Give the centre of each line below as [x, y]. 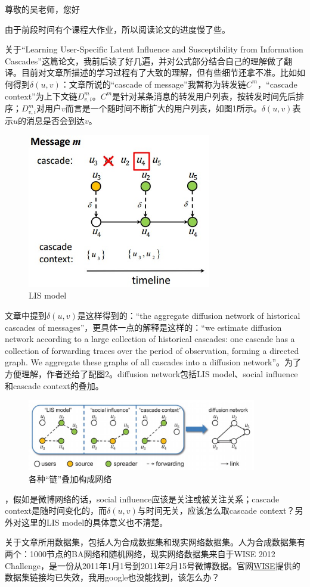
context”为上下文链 [41, 96]
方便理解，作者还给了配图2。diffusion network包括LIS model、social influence [151, 373]
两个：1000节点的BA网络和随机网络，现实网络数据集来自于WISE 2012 [140, 554]
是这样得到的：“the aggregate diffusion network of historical [189, 315]
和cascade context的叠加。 [54, 385]
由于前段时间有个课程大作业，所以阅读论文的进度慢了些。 [117, 29]
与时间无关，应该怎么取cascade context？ [216, 510]
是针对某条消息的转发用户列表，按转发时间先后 [204, 96]
